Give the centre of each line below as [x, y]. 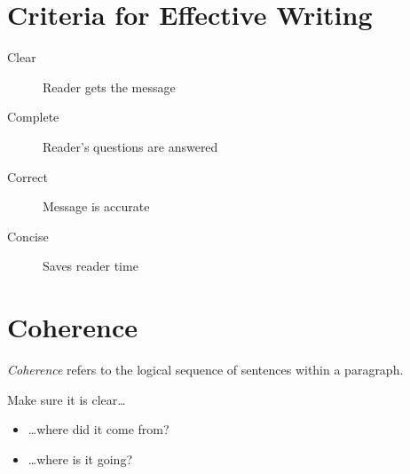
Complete [33, 117]
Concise [28, 236]
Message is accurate [96, 206]
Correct [28, 176]
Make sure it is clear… [67, 399]
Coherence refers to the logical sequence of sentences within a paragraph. [205, 369]
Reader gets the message [109, 87]
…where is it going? [80, 458]
